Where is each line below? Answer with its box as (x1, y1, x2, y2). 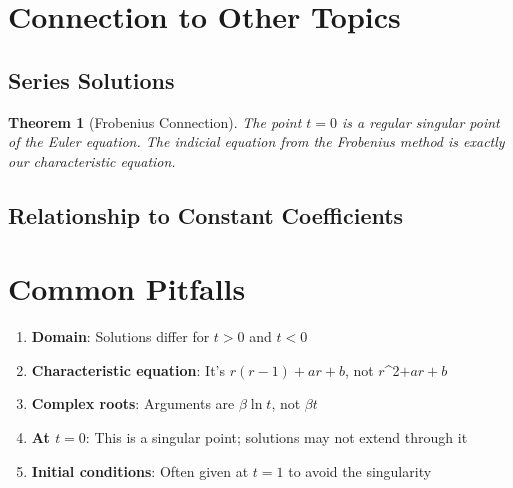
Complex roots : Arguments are (31, 393, 235, 414)
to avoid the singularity (288, 460, 432, 481)
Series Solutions (8, 64, 175, 95)
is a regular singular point (342, 111, 500, 132)
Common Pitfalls (8, 268, 246, 309)
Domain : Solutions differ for (31, 326, 210, 347)
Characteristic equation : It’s (31, 359, 225, 380)
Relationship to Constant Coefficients (8, 199, 404, 230)
